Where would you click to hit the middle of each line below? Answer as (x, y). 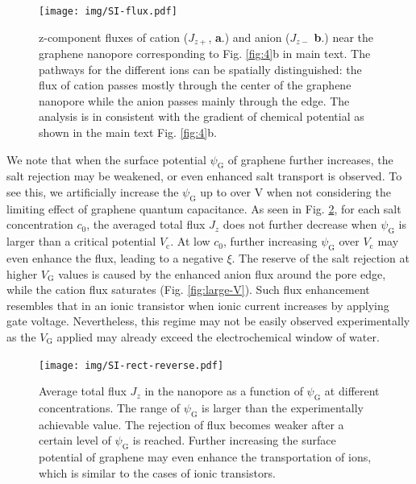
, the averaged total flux (146, 224)
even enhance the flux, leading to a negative (115, 258)
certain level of (75, 440)
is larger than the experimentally (283, 408)
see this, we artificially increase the (93, 192)
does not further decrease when (300, 224)
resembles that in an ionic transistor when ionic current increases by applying (198, 305)
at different (352, 391)
